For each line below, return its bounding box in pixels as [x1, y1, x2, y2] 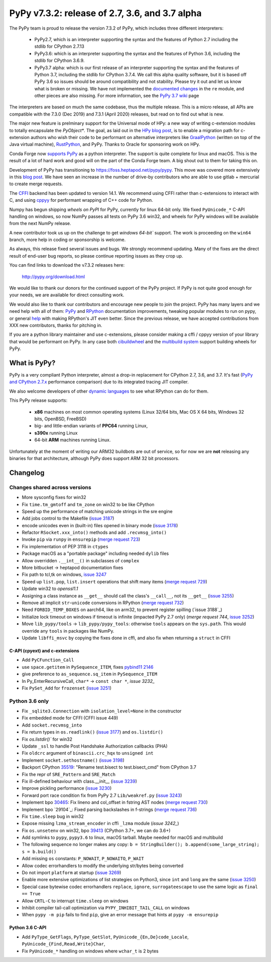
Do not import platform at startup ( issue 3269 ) [22, 870, 121, 876]
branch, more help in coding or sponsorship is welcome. [9, 236, 126, 243]
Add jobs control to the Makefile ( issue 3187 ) [22, 515, 114, 522]
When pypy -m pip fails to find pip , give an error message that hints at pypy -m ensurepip [22, 912, 218, 918]
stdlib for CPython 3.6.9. [34, 58, 85, 64]
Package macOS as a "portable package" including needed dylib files [22, 550, 169, 557]
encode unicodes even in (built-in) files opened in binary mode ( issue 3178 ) [22, 522, 178, 528]
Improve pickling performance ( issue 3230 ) [22, 785, 112, 791]
